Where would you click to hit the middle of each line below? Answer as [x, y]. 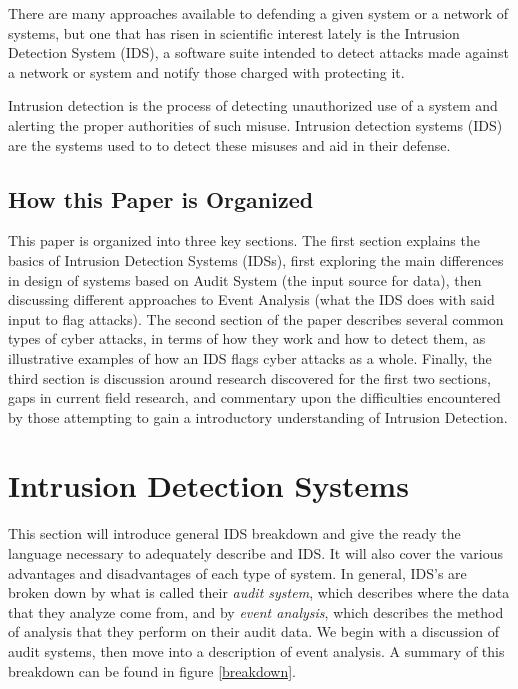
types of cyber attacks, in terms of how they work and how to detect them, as [247, 338]
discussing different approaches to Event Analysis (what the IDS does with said [251, 299]
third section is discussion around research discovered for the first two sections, [249, 377]
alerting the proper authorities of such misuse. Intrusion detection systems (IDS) [255, 124]
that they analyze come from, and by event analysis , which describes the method [256, 611]
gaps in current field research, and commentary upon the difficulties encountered [254, 397]
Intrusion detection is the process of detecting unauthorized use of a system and [253, 105]
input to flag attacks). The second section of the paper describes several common [256, 318]
